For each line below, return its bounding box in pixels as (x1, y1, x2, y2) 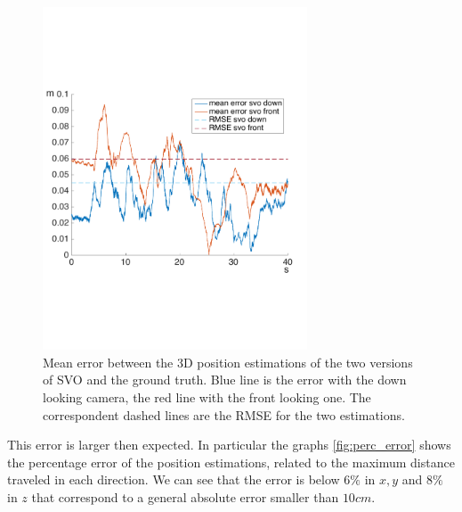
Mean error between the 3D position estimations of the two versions (43, 352, 413, 371)
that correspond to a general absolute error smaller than (31, 487, 339, 506)
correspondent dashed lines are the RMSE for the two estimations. (43, 405, 405, 424)
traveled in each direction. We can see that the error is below (7, 470, 340, 489)
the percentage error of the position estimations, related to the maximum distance (7, 452, 455, 471)
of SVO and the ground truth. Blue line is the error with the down (43, 370, 407, 389)
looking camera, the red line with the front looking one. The (43, 388, 371, 406)
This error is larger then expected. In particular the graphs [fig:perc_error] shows (7, 435, 451, 454)
